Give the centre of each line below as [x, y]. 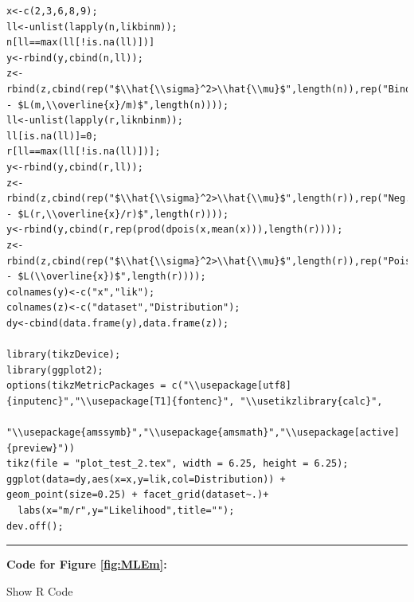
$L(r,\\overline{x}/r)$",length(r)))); [123, 214]
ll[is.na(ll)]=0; [52, 136]
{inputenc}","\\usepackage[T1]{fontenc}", [121, 401]
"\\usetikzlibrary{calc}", [311, 401]
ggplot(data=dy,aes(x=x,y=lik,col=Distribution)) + [146, 479]
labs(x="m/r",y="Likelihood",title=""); [126, 510]
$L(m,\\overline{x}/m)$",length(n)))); [123, 105]
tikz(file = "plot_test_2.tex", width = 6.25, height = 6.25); [178, 464]
